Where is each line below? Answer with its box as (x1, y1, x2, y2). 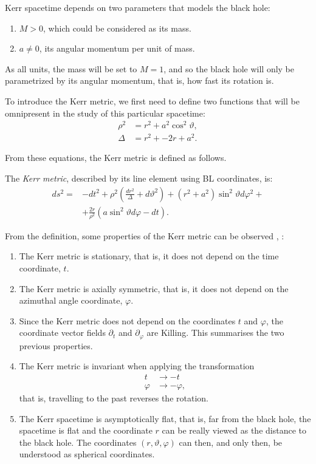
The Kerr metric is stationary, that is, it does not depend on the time (19, 250, 279, 262)
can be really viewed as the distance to (162, 424, 306, 437)
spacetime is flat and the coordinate (19, 424, 153, 437)
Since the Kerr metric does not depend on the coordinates (19, 314, 236, 327)
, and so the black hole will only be (163, 62, 295, 75)
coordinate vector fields (19, 326, 106, 339)
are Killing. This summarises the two (146, 326, 284, 339)
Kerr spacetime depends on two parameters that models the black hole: (5, 1, 270, 13)
